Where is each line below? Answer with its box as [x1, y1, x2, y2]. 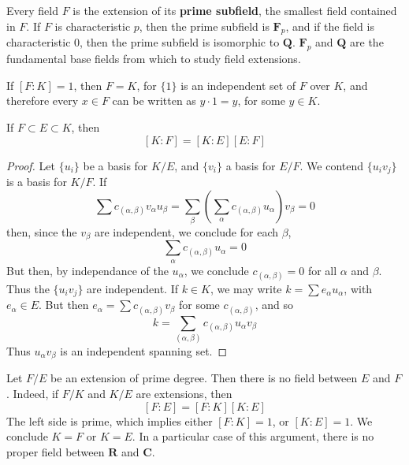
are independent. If [87, 280, 179, 296]
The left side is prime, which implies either [6, 412, 213, 429]
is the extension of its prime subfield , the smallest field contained [73, 2, 397, 18]
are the [350, 34, 384, 50]
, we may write [210, 280, 282, 296]
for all [307, 262, 337, 278]
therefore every [6, 92, 79, 109]
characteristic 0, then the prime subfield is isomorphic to [6, 34, 280, 50]
